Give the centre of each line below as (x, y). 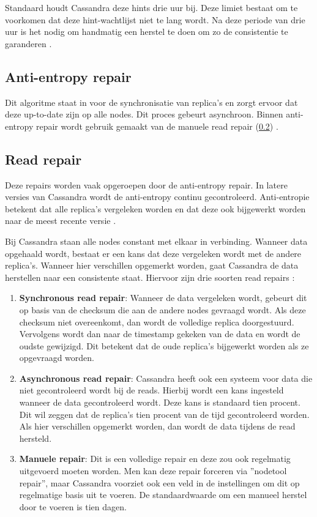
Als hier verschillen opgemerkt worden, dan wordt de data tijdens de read (157, 426)
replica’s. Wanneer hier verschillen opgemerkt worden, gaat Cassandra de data (152, 265)
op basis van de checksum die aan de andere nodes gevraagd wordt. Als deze (162, 309)
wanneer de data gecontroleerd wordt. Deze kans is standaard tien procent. (160, 402)
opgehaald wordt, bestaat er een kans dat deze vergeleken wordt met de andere (153, 253)
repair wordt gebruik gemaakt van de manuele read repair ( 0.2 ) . (157, 126)
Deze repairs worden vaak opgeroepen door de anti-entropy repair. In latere (146, 184)
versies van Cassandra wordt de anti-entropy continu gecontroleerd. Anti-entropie (157, 197)
